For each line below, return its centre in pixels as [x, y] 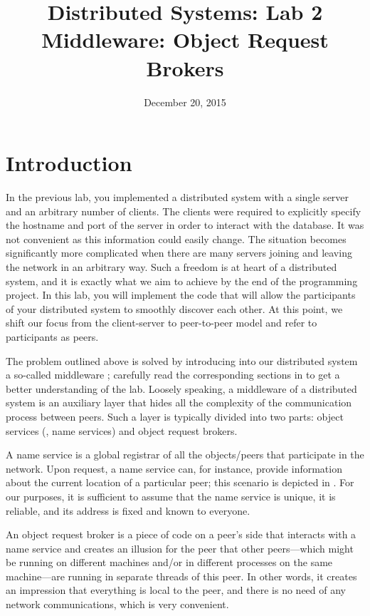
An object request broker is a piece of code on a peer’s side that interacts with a [181, 534]
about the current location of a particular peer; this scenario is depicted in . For [180, 482]
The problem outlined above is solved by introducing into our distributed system [182, 360]
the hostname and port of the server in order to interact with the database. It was [185, 225]
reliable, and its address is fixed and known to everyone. [128, 510]
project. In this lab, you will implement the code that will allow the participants [181, 295]
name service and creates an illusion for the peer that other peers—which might [180, 548]
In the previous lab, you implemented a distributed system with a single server [178, 197]
